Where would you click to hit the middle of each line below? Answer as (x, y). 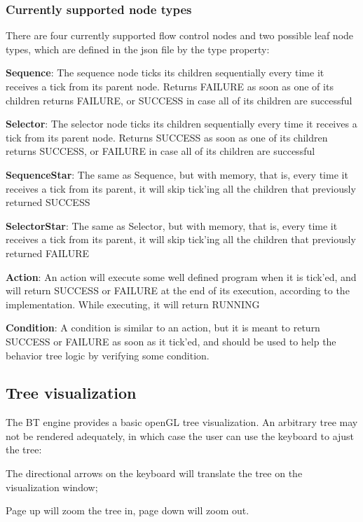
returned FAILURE (48, 253)
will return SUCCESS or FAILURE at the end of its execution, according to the (178, 290)
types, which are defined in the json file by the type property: (138, 49)
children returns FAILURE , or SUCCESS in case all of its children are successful (179, 100)
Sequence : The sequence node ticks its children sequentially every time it (165, 73)
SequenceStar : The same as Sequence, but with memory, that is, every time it (177, 174)
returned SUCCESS (48, 202)
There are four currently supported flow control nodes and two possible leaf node (180, 35)
